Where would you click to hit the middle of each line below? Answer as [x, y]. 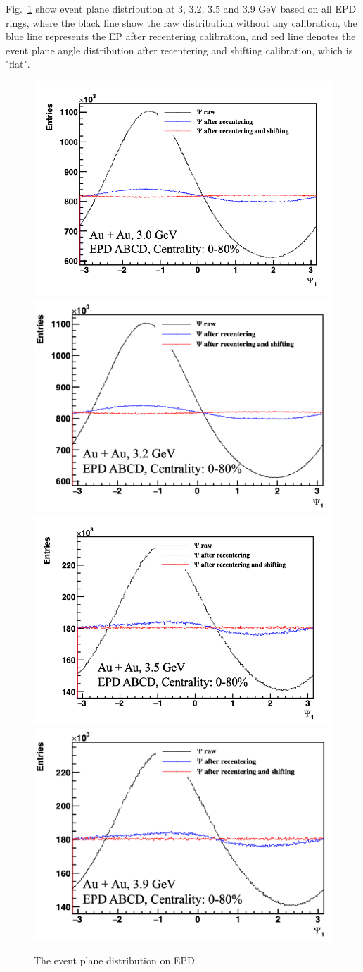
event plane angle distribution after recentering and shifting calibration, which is [179, 50]
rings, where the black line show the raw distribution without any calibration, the [181, 22]
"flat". [18, 64]
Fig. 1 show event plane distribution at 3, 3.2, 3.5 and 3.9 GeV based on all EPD [181, 8]
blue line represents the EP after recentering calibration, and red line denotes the [181, 36]
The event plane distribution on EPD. [116, 960]
